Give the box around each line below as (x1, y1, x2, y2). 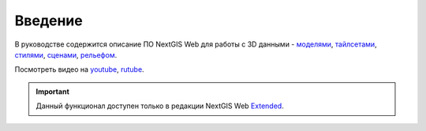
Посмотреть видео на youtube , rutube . (14, 65, 145, 74)
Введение (14, 12, 83, 29)
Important (35, 87, 70, 96)
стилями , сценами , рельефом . (14, 50, 118, 59)
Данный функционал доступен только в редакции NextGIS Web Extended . (35, 101, 284, 110)
